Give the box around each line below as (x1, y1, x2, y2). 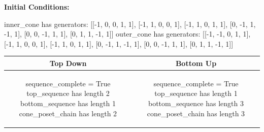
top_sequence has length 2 (26, 88, 110, 98)
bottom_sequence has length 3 (148, 97, 244, 108)
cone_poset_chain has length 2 (19, 108, 117, 118)
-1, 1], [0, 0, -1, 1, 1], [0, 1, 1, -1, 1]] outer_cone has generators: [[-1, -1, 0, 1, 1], (4, 28, 251, 39)
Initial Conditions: (4, 2, 70, 12)
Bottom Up (175, 57, 217, 68)
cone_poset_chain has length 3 (147, 108, 245, 118)
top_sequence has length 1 (154, 88, 238, 98)
